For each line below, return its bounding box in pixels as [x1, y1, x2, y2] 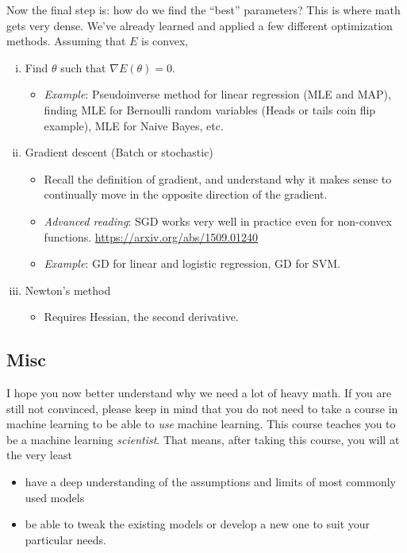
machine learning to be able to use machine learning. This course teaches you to [6, 416, 396, 432]
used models [25, 489, 85, 505]
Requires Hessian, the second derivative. [44, 308, 239, 325]
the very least [6, 447, 72, 463]
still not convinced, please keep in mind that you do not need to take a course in [6, 400, 398, 416]
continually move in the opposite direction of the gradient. [44, 186, 328, 203]
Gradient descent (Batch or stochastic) [25, 144, 213, 160]
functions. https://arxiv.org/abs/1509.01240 [44, 228, 259, 245]
